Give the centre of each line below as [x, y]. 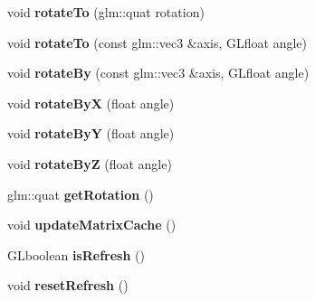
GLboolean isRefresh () [76, 254]
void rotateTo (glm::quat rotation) [106, 12]
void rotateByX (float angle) [91, 103]
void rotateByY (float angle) [91, 133]
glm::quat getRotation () [81, 194]
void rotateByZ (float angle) [90, 163]
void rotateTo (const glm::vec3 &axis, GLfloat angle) [157, 42]
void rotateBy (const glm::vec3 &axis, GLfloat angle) [158, 73]
